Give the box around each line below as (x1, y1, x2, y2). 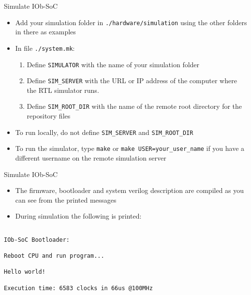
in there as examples (15, 27, 76, 37)
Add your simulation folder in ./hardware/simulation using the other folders (15, 17, 247, 27)
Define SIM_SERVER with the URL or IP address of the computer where (27, 75, 237, 86)
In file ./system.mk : (15, 43, 75, 53)
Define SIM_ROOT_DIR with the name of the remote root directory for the (27, 101, 242, 111)
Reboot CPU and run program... (4, 252, 104, 259)
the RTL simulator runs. (27, 85, 99, 95)
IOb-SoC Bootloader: (4, 236, 70, 243)
